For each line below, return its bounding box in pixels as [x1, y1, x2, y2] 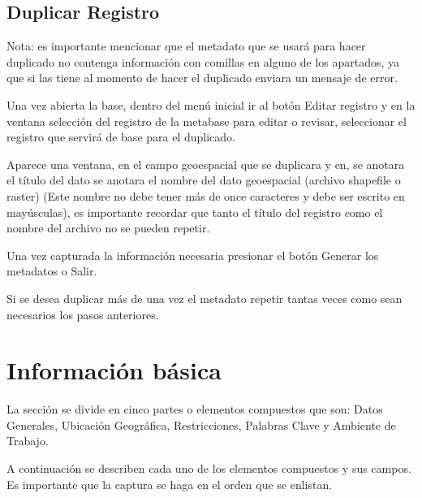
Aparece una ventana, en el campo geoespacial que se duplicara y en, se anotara [6, 155, 405, 172]
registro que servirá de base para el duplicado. [6, 128, 235, 145]
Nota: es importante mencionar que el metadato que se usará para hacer [6, 37, 366, 54]
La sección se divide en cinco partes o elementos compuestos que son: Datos [6, 401, 383, 418]
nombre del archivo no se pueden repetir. [6, 219, 210, 236]
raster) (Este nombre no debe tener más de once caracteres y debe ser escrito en [6, 187, 405, 204]
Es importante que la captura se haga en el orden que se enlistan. [6, 475, 333, 492]
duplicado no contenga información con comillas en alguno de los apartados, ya [6, 53, 400, 70]
